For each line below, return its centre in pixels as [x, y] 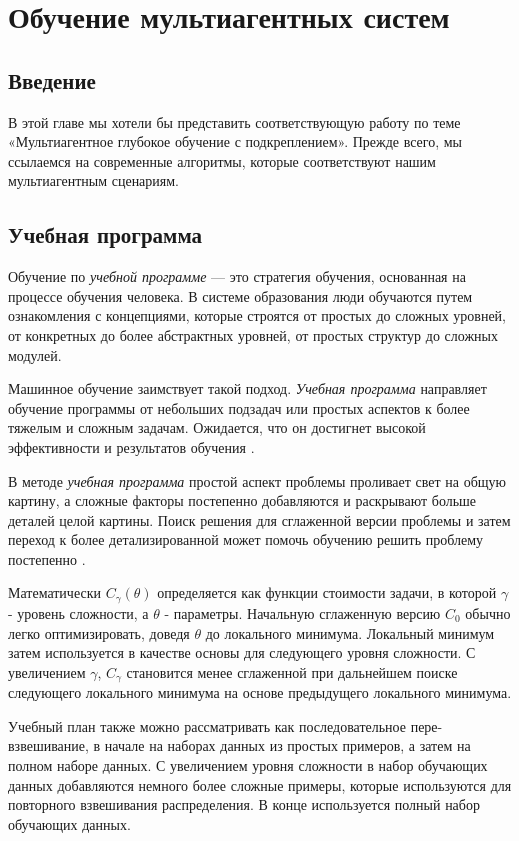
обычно [488, 612]
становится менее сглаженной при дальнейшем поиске [292, 671]
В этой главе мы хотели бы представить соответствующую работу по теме [234, 121]
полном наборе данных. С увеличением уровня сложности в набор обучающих [248, 764]
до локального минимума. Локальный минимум [350, 632]
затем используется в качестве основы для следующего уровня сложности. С [242, 652]
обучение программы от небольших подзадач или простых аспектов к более [239, 407]
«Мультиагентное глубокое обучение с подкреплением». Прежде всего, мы [235, 141]
